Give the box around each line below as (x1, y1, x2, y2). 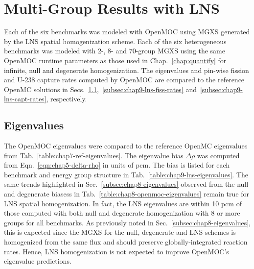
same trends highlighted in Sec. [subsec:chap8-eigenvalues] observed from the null (4, 179, 249, 189)
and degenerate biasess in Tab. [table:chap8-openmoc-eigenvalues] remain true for (4, 189, 249, 199)
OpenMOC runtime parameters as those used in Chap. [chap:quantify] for (4, 55, 227, 65)
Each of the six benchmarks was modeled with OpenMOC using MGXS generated (4, 26, 250, 37)
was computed (197, 150, 240, 160)
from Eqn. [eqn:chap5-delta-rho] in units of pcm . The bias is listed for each (4, 160, 230, 170)
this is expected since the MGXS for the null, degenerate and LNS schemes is (4, 227, 236, 237)
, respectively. (46, 94, 87, 104)
